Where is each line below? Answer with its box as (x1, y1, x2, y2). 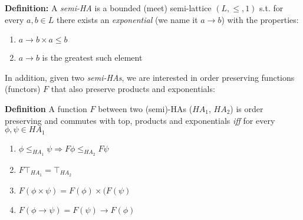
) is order (230, 102, 264, 114)
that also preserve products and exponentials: (51, 83, 215, 95)
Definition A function (5, 102, 87, 114)
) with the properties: (221, 13, 299, 25)
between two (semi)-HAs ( (98, 102, 193, 114)
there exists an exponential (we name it (56, 13, 198, 25)
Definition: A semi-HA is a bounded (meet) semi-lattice (5, 2, 212, 14)
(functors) (5, 83, 41, 95)
